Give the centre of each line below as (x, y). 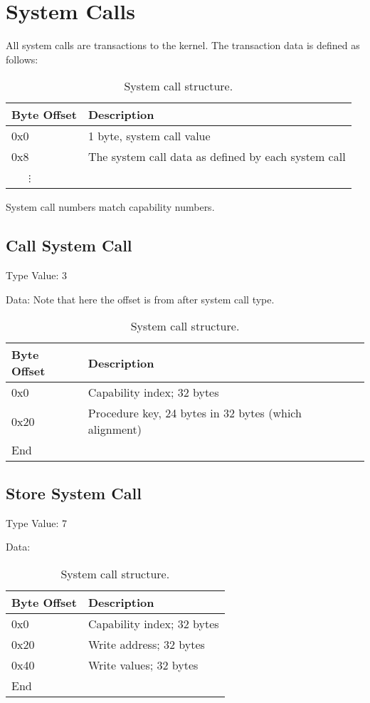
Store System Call (74, 493)
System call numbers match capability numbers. (110, 207)
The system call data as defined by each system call (217, 157)
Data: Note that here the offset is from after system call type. (140, 299)
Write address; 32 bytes (146, 644)
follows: (22, 59)
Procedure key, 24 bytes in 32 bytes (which (195, 413)
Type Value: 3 (36, 275)
